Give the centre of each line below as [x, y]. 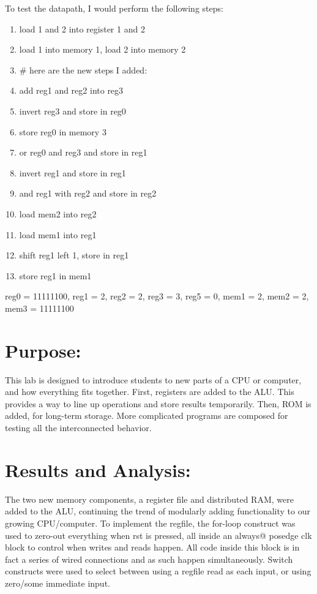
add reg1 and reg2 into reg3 [71, 90]
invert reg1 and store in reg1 [73, 172]
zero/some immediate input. [58, 583]
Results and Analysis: [98, 469]
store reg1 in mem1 [55, 275]
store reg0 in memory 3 [63, 131]
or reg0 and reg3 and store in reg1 [83, 152]
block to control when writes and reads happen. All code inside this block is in [152, 547]
